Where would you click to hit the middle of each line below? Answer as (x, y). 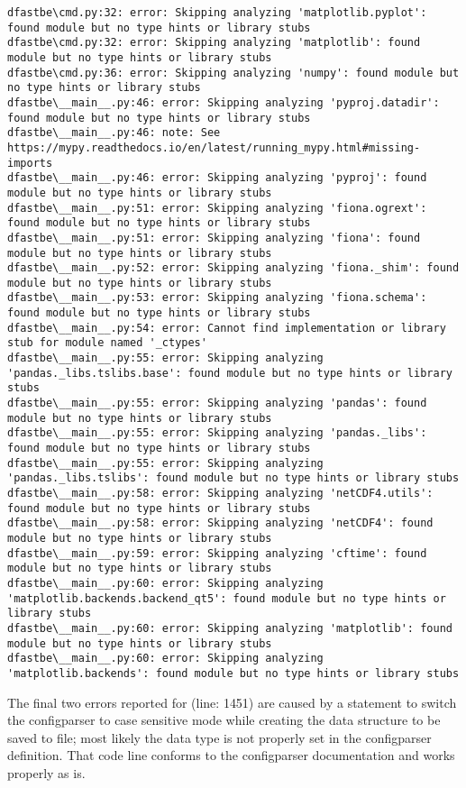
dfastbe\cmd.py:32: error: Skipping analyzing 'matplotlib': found (214, 43)
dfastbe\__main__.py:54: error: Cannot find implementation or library (227, 328)
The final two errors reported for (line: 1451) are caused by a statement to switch (232, 702)
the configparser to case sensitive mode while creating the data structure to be (224, 720)
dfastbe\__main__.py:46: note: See (114, 133)
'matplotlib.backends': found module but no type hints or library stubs (233, 673)
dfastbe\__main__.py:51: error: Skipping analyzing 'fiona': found (214, 238)
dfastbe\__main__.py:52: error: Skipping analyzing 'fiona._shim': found (233, 268)
